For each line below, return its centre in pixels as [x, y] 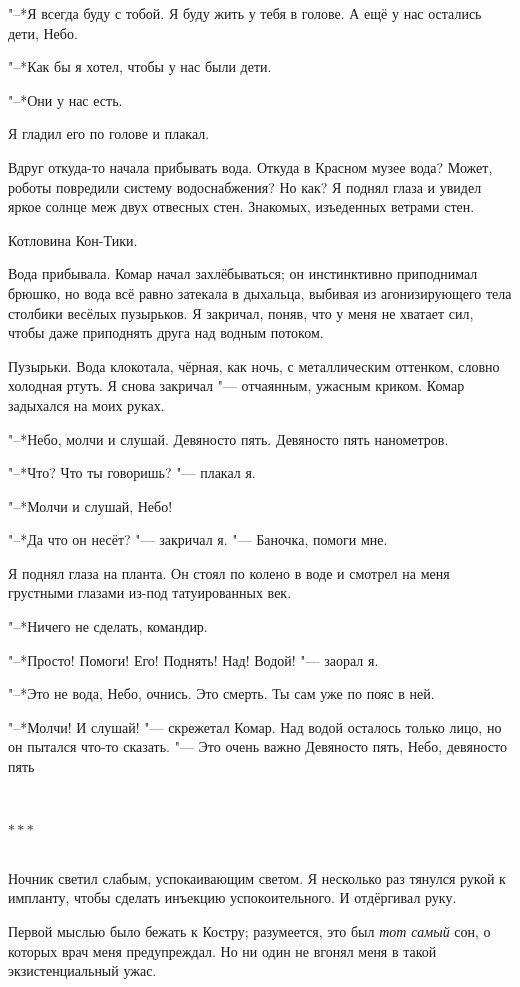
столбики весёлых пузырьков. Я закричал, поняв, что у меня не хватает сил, [241, 312]
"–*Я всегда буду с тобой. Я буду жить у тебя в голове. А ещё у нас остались [245, 13]
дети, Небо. [43, 32]
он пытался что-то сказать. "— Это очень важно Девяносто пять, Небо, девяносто [257, 746]
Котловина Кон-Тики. [73, 239]
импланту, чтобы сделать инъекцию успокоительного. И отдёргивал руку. [232, 897]
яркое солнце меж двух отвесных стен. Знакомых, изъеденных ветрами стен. [241, 206]
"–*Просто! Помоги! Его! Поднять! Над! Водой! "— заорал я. [193, 659]
